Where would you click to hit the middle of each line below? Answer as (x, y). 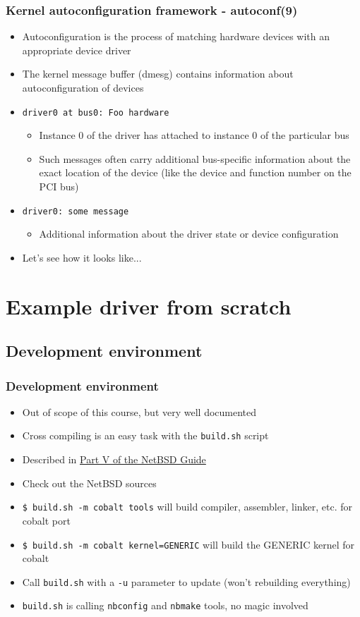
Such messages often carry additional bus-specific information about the (195, 158)
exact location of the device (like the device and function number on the (195, 172)
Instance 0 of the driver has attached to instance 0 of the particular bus (194, 135)
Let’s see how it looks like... (82, 257)
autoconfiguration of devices (83, 87)
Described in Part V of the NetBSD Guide (114, 459)
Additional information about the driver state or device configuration (189, 234)
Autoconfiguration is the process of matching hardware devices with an (176, 36)
